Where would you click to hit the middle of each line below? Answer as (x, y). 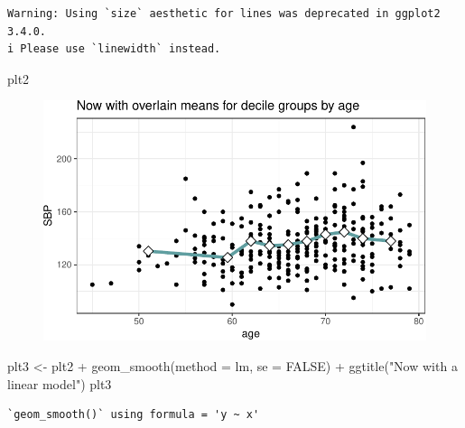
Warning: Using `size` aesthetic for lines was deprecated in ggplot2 (224, 14)
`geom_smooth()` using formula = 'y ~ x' (134, 415)
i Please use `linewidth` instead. (114, 49)
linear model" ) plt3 (60, 383)
